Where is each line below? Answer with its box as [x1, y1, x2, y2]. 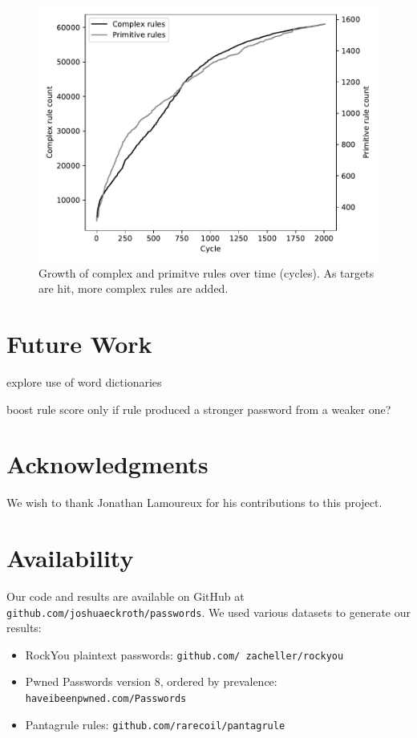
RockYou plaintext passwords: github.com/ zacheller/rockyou [25, 646, 344, 663]
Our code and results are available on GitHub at [6, 587, 245, 604]
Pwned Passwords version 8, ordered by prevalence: [25, 673, 277, 690]
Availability [6, 541, 134, 574]
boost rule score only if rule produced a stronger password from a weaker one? [6, 400, 391, 417]
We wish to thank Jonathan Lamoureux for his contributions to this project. [6, 494, 383, 511]
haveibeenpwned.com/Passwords [25, 693, 187, 705]
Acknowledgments [6, 448, 208, 481]
